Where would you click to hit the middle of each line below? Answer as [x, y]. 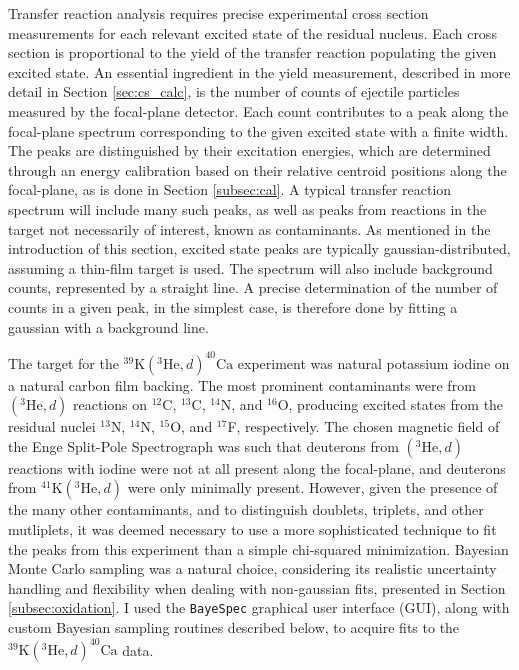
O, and [191, 426]
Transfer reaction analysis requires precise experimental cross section [218, 13]
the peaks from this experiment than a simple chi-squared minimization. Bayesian [258, 548]
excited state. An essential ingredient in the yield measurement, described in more [259, 71]
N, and [241, 404]
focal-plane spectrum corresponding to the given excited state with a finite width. [258, 130]
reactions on [110, 404]
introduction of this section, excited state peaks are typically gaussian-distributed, [259, 248]
